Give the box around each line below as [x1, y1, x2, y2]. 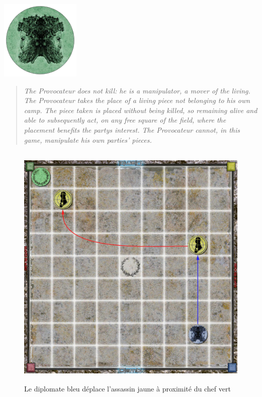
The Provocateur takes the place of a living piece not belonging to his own [24, 95, 250, 106]
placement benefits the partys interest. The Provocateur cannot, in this [24, 124, 240, 135]
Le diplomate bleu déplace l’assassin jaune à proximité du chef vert [24, 383, 231, 393]
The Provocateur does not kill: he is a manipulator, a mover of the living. [24, 85, 250, 95]
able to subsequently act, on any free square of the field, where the [24, 115, 226, 125]
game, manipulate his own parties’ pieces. [24, 134, 152, 145]
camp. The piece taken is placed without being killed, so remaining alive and [24, 105, 257, 115]
